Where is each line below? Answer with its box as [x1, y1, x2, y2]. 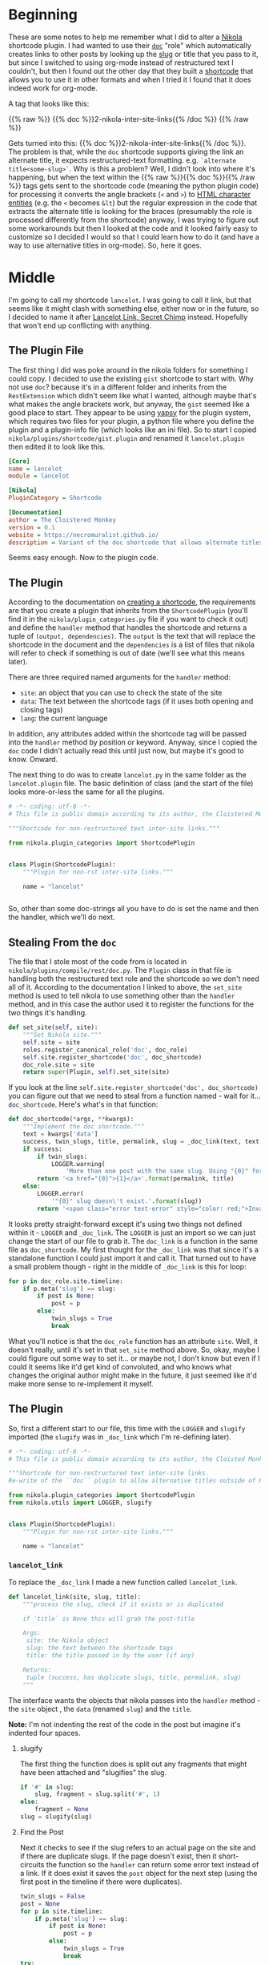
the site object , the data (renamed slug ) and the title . [8, 1704, 192, 1713]
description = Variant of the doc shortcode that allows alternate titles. [8, 539, 267, 547]
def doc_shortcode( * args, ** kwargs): [8, 1116, 134, 1124]
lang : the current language [19, 713, 108, 723]
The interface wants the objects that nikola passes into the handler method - [8, 1695, 261, 1705]
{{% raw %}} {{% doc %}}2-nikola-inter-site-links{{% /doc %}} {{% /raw [8, 114, 249, 123]
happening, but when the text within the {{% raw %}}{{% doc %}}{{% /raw [8, 172, 255, 182]
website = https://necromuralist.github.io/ [8, 531, 159, 539]
